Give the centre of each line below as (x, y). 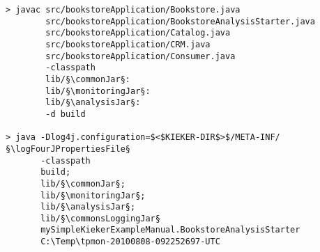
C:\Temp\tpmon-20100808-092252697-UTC (130, 242)
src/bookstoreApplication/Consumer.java (140, 56)
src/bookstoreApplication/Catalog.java (138, 33)
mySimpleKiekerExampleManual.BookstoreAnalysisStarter (170, 230)
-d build (66, 114)
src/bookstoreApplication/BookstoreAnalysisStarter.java (180, 21)
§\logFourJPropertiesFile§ (68, 149)
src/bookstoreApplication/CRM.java (128, 44)
